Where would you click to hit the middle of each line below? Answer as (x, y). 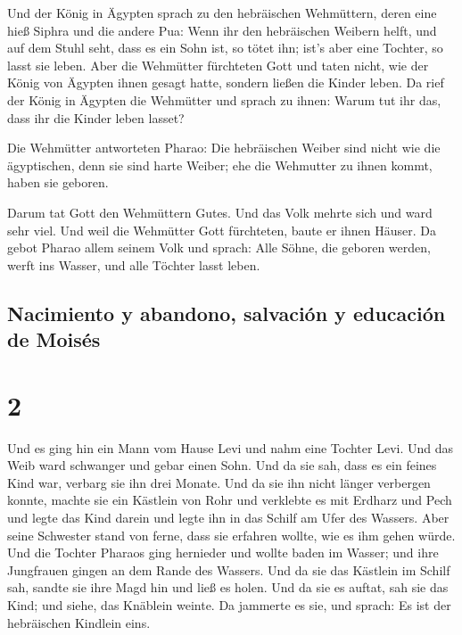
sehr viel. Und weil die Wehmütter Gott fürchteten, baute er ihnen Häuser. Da (222, 230)
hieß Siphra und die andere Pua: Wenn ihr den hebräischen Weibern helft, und (222, 30)
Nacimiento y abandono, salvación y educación (227, 313)
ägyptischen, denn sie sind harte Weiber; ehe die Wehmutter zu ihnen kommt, (220, 165)
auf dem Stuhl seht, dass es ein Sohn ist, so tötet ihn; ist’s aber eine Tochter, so (225, 48)
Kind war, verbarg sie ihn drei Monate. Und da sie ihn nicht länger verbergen (219, 482)
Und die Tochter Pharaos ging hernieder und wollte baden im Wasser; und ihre (223, 553)
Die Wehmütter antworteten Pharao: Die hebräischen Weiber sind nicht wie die (224, 148)
